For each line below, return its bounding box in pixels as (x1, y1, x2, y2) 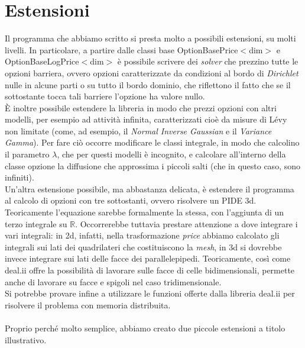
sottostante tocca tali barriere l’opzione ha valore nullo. (5, 90, 205, 102)
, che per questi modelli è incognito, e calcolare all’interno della (57, 148, 286, 160)
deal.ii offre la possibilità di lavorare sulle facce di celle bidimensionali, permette (5, 264, 295, 276)
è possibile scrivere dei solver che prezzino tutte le (117, 55, 298, 67)
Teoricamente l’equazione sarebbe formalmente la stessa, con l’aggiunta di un (5, 206, 284, 218)
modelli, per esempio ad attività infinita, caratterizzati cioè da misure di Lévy (5, 113, 287, 125)
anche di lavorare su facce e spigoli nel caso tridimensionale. (5, 275, 222, 288)
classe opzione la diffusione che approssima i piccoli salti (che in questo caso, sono (5, 159, 300, 172)
